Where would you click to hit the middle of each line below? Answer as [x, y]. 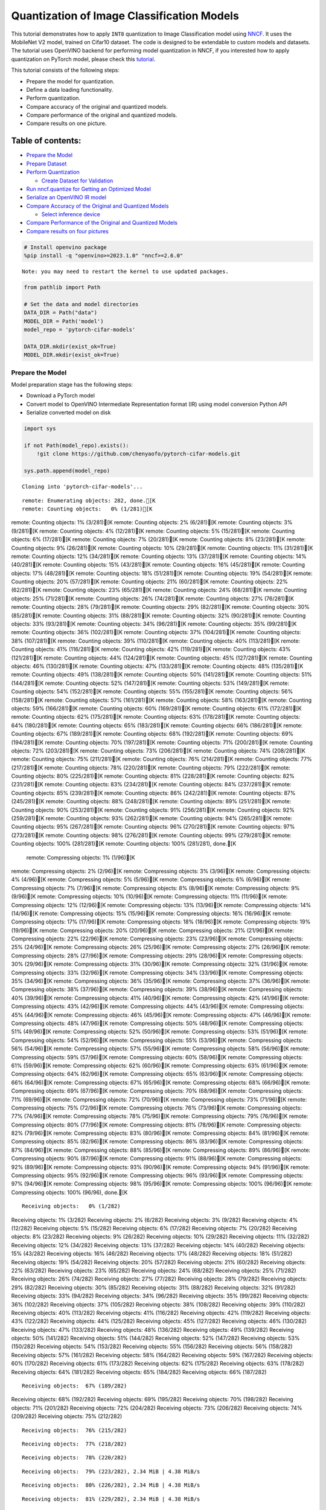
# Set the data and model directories [81, 304]
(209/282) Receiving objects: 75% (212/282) [67, 1416]
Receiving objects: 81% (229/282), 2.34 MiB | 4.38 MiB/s [111, 1499]
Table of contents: [46, 141]
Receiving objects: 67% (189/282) [75, 1386]
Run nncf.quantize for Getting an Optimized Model [88, 189]
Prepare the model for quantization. [70, 81]
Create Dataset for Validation [77, 181]
